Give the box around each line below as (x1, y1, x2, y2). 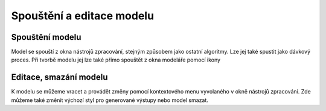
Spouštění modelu (11, 32, 81, 42)
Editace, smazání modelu (11, 72, 108, 83)
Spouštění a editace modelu (11, 9, 154, 22)
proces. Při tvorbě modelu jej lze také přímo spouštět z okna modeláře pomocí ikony (11, 56, 220, 63)
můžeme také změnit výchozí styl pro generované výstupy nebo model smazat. (11, 97, 208, 104)
